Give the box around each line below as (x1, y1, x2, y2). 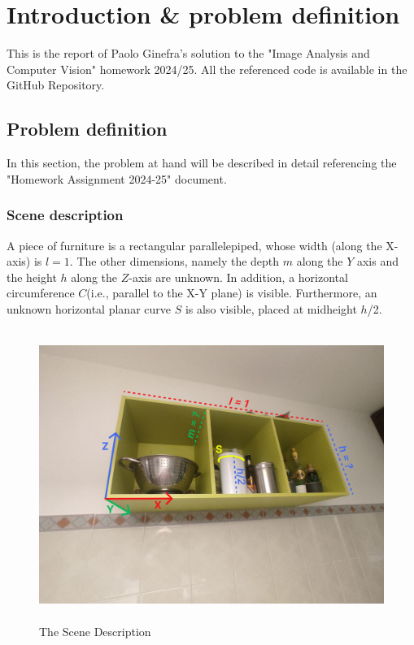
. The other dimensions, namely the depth (69, 253, 280, 270)
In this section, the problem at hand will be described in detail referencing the (7, 154, 397, 171)
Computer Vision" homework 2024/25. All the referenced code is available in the (7, 60, 407, 77)
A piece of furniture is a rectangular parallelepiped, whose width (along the (7, 236, 382, 253)
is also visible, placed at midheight (185, 300, 357, 317)
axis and (356, 253, 399, 270)
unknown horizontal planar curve (7, 300, 171, 317)
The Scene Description (39, 623, 151, 640)
